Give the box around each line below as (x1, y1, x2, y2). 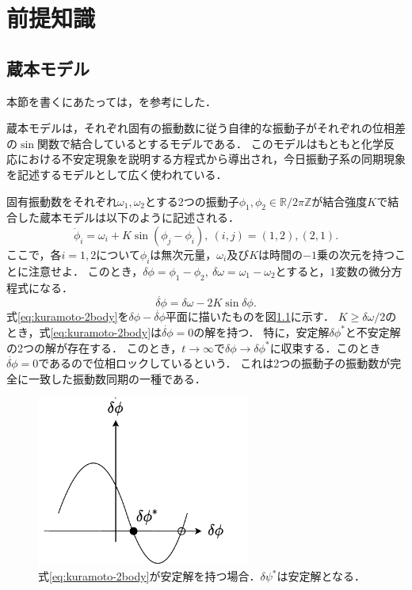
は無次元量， (150, 246, 217, 262)
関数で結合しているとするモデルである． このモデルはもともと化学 (36, 135, 384, 151)
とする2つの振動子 (145, 192, 239, 209)
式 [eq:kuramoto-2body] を (6, 308, 129, 325)
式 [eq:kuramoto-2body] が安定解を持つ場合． (38, 568, 261, 584)
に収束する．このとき (269, 339, 381, 356)
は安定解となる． (277, 568, 366, 584)
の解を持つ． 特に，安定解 (193, 323, 330, 340)
